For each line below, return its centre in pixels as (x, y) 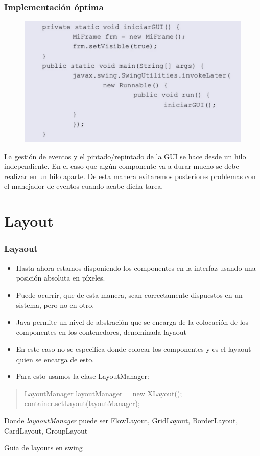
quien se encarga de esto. (55, 359)
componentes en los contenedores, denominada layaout (101, 332)
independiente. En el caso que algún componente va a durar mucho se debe (122, 166)
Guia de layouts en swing (43, 448)
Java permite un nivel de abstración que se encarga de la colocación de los (132, 322)
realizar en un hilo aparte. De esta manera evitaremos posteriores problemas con (130, 176)
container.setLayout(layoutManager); (82, 403)
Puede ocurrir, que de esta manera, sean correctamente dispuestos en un (129, 295)
